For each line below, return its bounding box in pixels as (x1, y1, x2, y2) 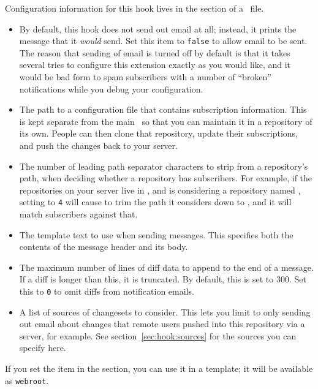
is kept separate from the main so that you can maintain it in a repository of (19, 115, 312, 127)
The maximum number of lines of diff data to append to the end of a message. (19, 260, 314, 273)
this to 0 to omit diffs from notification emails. (19, 285, 194, 297)
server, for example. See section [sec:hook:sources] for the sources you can (19, 329, 297, 342)
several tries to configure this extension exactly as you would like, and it (19, 58, 291, 71)
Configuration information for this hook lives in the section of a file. (5, 2, 264, 14)
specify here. (19, 341, 66, 354)
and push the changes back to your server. (19, 139, 178, 151)
